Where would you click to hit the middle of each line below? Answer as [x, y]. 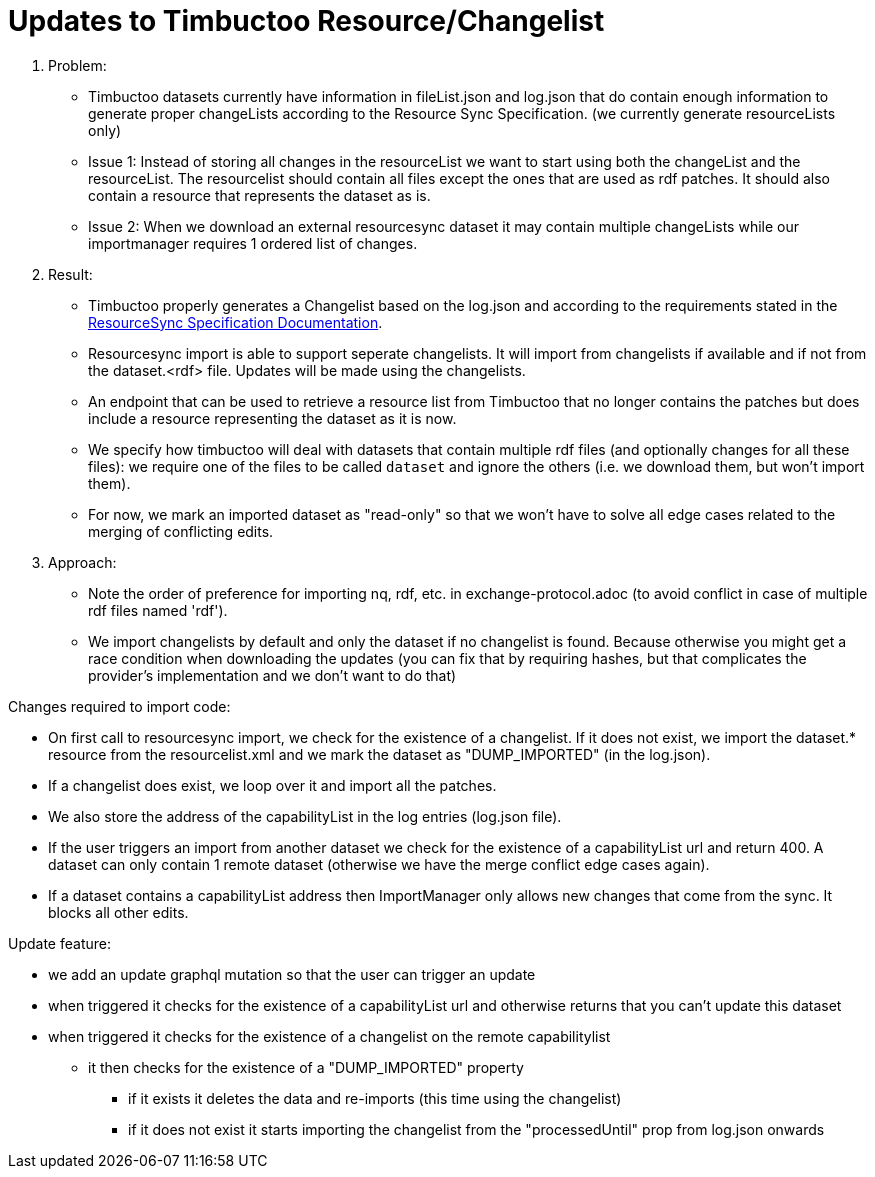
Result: [70, 274]
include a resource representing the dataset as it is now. [272, 418]
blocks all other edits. [118, 912]
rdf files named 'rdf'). [158, 610]
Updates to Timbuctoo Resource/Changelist [306, 21]
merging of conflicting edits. [181, 531]
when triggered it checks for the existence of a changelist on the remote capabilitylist [329, 1036]
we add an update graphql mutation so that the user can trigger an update [292, 974]
